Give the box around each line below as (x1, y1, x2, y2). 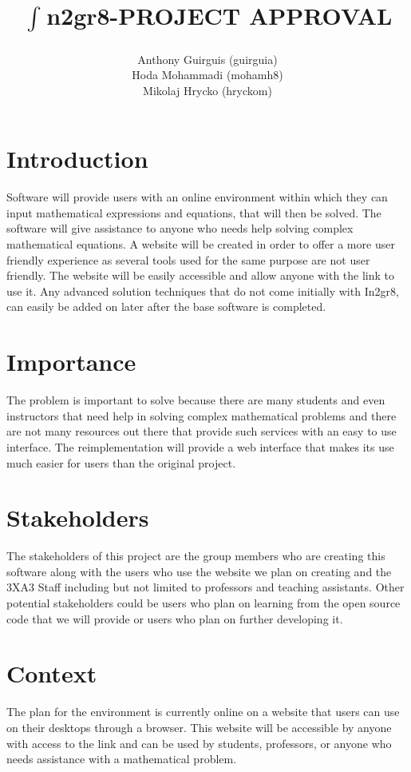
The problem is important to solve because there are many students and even (6, 392, 385, 408)
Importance (6, 345, 136, 378)
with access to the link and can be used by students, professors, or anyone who (6, 734, 392, 751)
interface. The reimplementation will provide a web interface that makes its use (6, 438, 394, 455)
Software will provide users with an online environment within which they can (6, 189, 388, 205)
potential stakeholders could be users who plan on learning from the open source (6, 595, 401, 611)
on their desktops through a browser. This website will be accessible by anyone (6, 718, 392, 735)
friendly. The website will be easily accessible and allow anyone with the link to (6, 267, 395, 284)
